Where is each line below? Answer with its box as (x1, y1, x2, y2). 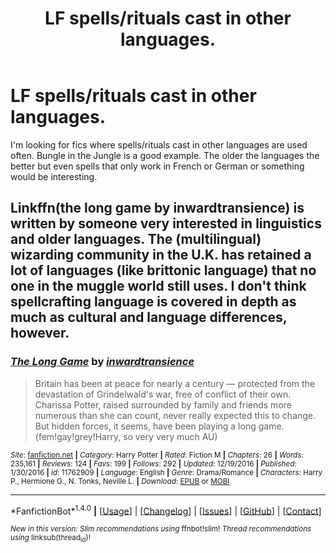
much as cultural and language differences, (10, 309, 288, 326)
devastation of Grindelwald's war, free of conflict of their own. (34, 388, 292, 400)
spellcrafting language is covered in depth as (10, 293, 297, 311)
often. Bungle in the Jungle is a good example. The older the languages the (10, 149, 320, 161)
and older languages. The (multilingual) (10, 231, 262, 248)
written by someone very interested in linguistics (10, 215, 322, 232)
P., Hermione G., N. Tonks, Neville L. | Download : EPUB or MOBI (10, 476, 230, 486)
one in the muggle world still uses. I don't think (10, 278, 307, 295)
